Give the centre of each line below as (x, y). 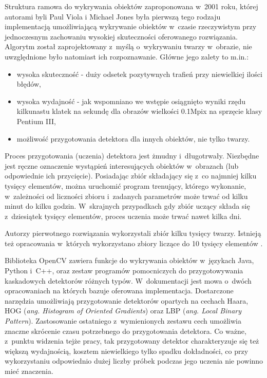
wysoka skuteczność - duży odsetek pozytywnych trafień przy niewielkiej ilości (139, 74)
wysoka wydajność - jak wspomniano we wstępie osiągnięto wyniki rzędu (131, 101)
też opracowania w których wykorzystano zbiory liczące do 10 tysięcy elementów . (134, 243)
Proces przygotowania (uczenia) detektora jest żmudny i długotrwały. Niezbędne (132, 156)
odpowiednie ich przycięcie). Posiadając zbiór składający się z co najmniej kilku (131, 176)
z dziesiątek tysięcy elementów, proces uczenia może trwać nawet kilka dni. (123, 216)
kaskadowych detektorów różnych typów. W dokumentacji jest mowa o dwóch (128, 280)
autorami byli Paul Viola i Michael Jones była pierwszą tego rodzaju (113, 16)
